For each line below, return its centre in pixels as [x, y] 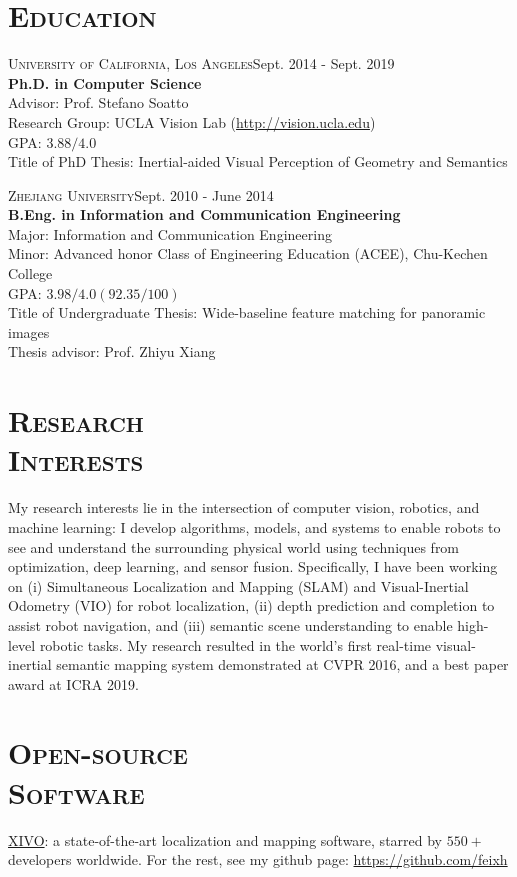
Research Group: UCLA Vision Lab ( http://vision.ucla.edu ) [192, 121]
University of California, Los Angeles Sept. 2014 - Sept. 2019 [201, 63]
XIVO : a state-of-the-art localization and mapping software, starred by [225, 839]
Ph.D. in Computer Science [105, 82]
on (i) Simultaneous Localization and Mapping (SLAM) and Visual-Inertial [238, 585]
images [29, 331]
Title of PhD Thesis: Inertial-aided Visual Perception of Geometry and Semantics [258, 161]
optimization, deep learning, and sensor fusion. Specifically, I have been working [253, 566]
